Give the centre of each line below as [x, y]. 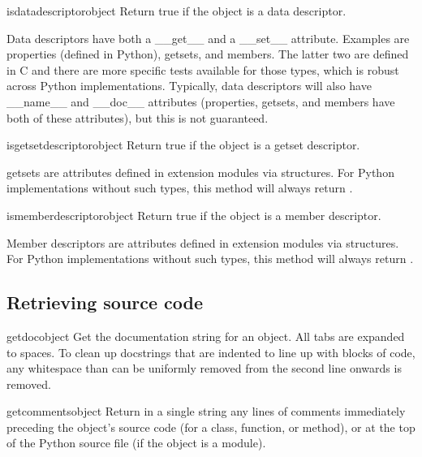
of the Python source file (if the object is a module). [136, 443]
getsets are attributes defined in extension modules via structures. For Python [200, 172]
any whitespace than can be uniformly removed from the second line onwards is [204, 368]
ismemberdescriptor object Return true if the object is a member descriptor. [194, 215]
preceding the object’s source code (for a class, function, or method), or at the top [211, 427]
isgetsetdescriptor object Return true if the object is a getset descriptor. [183, 145]
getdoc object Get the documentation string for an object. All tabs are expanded [206, 336]
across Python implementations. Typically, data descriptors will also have [189, 86]
